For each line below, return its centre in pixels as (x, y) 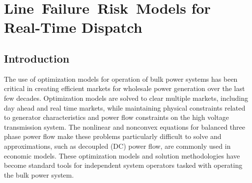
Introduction (37, 58)
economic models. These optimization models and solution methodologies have (122, 155)
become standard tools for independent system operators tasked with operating (123, 165)
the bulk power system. (39, 174)
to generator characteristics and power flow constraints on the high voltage (116, 117)
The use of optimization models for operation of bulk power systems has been (121, 79)
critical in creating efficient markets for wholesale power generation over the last (125, 88)
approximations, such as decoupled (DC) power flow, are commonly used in (117, 146)
